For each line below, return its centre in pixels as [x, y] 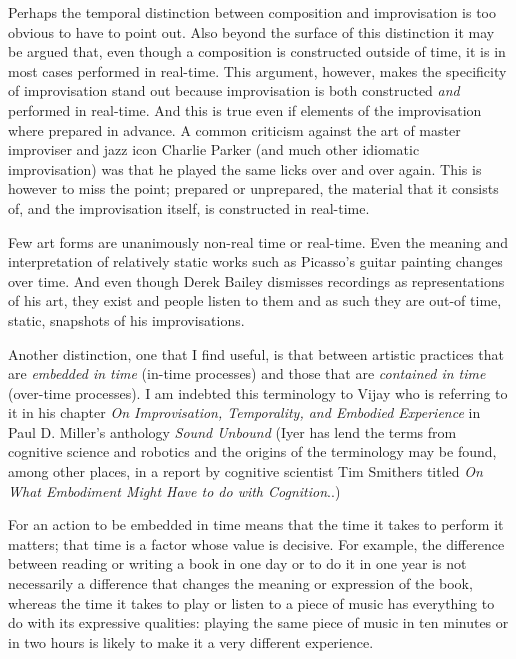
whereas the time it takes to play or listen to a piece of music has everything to [251, 602]
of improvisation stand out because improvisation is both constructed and [234, 90]
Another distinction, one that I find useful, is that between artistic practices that [256, 353]
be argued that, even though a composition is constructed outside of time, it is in [257, 51]
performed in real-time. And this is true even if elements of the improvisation [245, 109]
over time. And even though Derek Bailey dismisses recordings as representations [256, 280]
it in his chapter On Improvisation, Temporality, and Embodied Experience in [244, 412]
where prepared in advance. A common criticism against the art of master [234, 129]
